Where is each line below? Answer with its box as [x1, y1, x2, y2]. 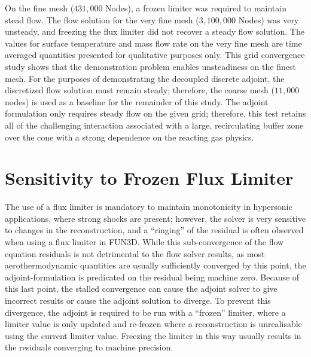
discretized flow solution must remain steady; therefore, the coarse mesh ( [5, 84, 275, 96]
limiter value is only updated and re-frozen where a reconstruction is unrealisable [5, 318, 302, 330]
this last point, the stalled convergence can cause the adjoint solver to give [5, 282, 278, 295]
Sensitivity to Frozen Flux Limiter [5, 166, 294, 190]
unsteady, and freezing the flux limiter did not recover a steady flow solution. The [5, 25, 304, 38]
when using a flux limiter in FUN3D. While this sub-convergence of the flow [5, 236, 284, 248]
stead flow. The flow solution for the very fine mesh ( [5, 13, 199, 26]
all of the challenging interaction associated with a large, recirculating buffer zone [5, 118, 304, 131]
